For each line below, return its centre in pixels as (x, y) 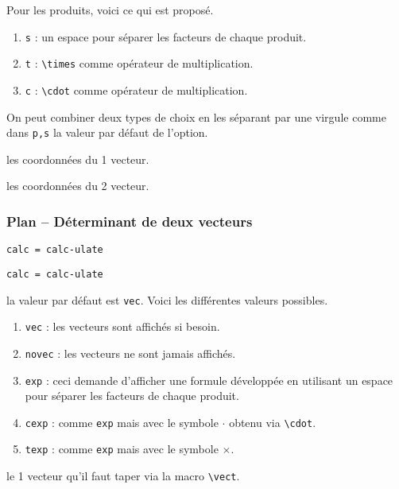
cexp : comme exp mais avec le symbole (122, 422)
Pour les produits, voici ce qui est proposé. (110, 10)
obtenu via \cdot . (273, 422)
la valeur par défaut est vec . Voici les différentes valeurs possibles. (167, 299)
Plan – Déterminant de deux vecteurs (130, 221)
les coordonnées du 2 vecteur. (78, 186)
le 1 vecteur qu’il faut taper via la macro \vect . (123, 476)
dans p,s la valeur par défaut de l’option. (107, 132)
